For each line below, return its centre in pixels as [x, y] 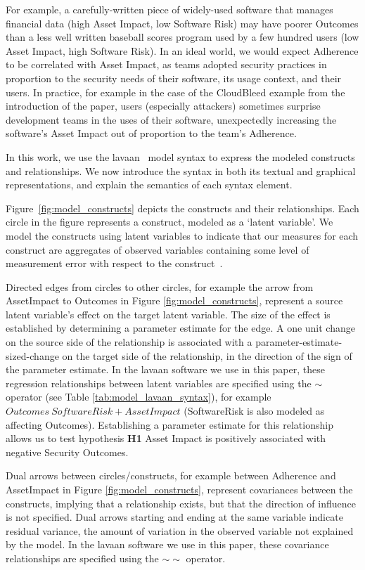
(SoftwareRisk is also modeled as [254, 411]
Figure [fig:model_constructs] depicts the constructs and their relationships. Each [182, 208]
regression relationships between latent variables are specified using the [159, 383]
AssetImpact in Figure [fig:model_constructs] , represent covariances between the [179, 489]
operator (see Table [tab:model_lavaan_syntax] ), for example [139, 397]
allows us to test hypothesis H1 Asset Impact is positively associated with [166, 438]
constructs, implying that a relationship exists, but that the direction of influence [181, 503]
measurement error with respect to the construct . [114, 263]
